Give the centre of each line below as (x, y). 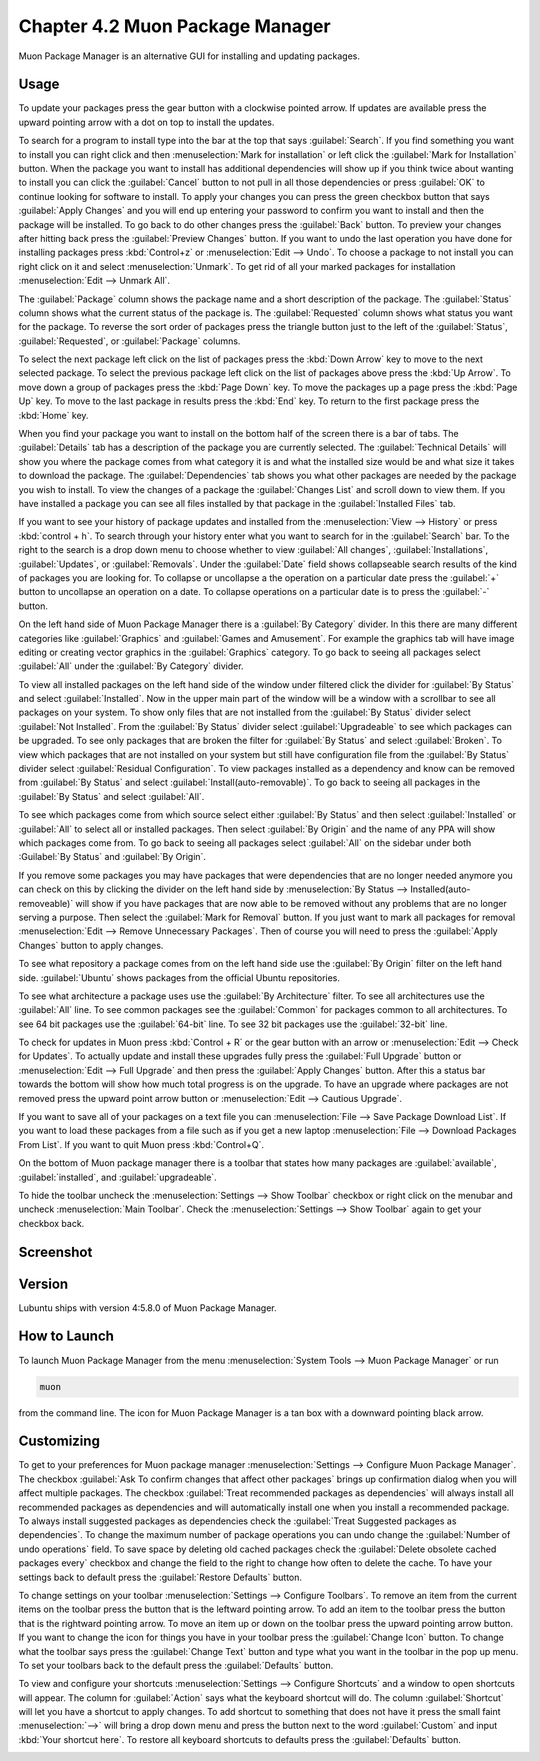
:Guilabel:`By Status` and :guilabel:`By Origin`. (112, 857)
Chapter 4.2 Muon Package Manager (174, 26)
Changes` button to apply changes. (91, 945)
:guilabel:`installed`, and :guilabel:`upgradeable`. (117, 1177)
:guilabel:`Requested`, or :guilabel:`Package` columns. (129, 341)
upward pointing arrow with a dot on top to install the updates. (146, 122)
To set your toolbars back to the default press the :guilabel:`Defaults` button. (176, 1665)
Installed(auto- (440, 889)
